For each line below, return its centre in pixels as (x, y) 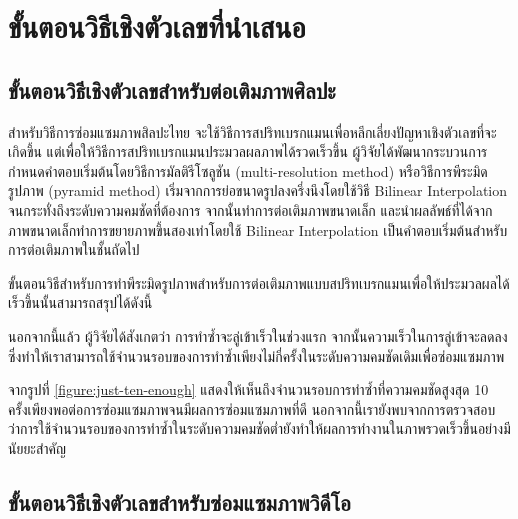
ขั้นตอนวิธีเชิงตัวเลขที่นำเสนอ (157, 26)
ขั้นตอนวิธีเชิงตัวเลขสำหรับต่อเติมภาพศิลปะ (172, 89)
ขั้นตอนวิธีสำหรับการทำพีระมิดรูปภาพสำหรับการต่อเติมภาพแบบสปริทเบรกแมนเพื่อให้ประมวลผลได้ (259, 282)
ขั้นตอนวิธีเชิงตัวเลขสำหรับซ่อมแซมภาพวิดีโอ (179, 501)
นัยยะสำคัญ (37, 447)
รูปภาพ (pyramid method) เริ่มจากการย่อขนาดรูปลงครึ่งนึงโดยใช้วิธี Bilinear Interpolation (258, 190)
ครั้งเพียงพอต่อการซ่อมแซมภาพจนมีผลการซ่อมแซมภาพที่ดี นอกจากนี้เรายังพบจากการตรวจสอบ (252, 408)
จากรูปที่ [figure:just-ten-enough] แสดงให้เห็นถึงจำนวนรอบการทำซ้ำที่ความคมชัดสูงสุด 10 (248, 389)
